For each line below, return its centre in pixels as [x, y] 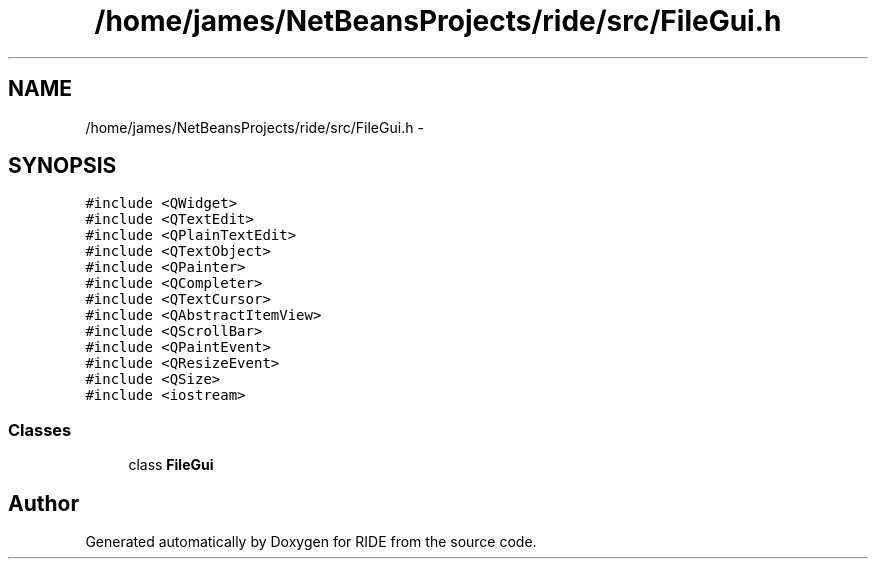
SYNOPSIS [62, 166]
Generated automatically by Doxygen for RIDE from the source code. [311, 542]
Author [43, 503]
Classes [40, 429]
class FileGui [171, 465]
